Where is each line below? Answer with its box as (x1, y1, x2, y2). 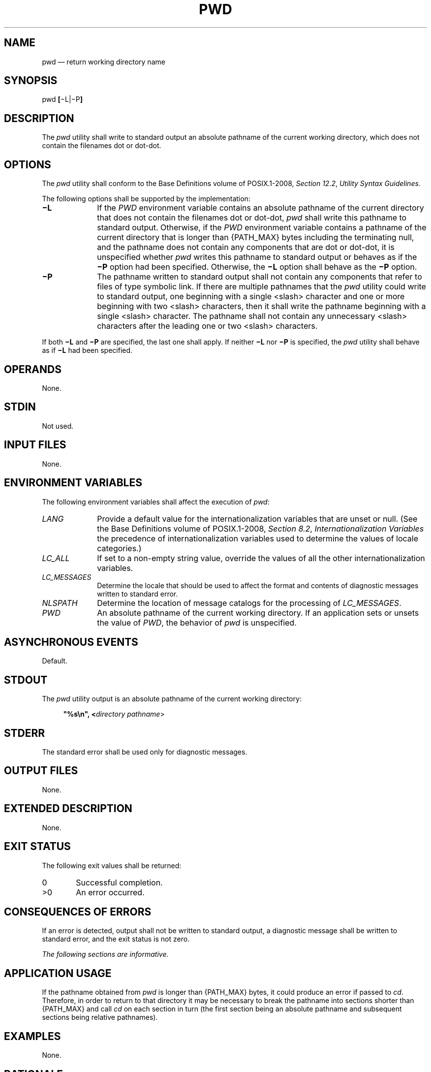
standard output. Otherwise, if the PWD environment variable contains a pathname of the (97, 222, 427, 233)
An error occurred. (76, 887, 145, 897)
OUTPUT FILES (4, 764, 78, 777)
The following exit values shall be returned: (42, 861, 182, 870)
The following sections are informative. (42, 950, 169, 959)
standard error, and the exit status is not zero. (42, 935, 190, 944)
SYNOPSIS (4, 74, 58, 87)
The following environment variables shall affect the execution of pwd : (42, 497, 270, 506)
